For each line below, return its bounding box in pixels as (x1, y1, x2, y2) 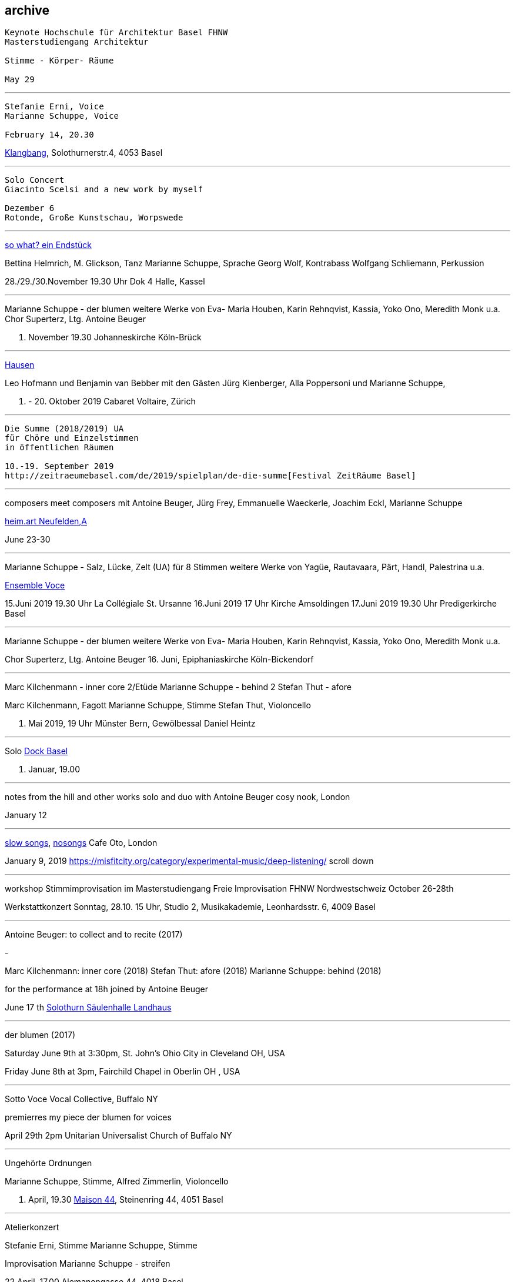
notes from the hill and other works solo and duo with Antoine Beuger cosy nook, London (5, 792, 350, 802)
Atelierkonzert (5, 1222, 59, 1233)
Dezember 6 (5, 203, 55, 213)
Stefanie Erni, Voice (5, 102, 104, 112)
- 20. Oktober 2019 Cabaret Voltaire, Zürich (28, 396, 196, 407)
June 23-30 (5, 534, 51, 545)
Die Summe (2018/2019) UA (5, 424, 124, 434)
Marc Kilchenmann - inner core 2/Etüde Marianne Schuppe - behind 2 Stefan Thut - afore (5, 682, 352, 692)
